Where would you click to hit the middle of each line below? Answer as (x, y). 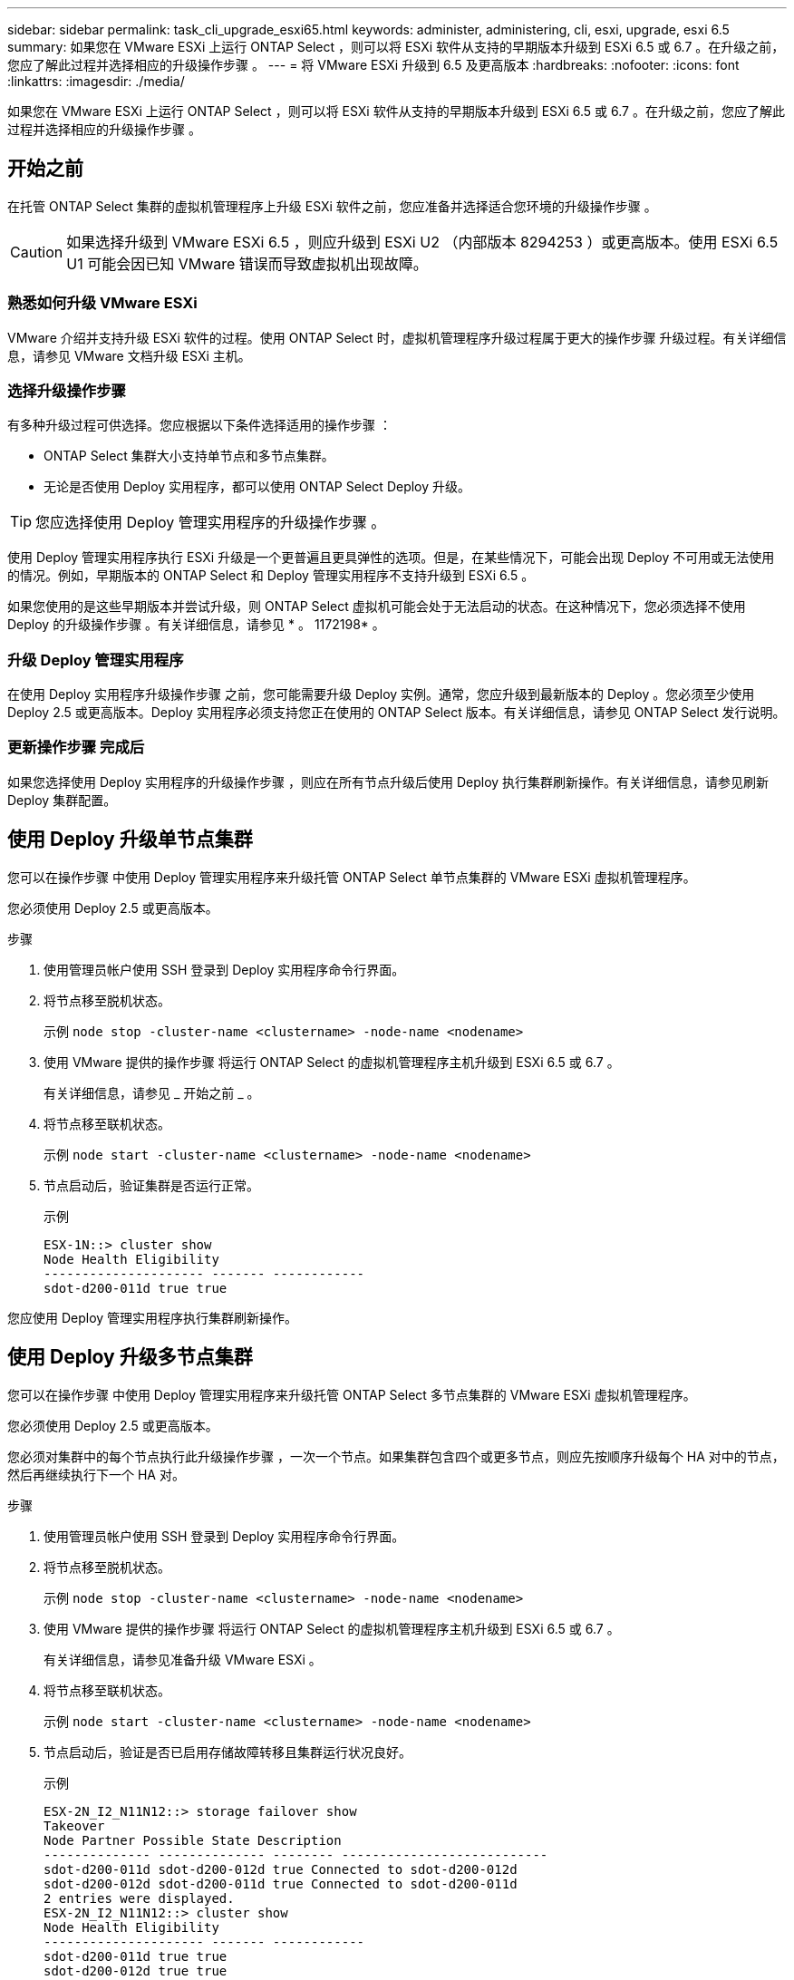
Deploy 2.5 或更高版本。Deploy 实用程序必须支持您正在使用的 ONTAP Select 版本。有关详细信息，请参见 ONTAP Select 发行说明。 (397, 713)
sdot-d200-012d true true (136, 1970)
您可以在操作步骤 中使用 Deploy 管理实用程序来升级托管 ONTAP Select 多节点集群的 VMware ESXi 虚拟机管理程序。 (352, 1394)
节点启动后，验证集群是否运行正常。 (151, 1185)
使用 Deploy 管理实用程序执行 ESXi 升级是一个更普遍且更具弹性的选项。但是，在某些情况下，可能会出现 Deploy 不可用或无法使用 (391, 558)
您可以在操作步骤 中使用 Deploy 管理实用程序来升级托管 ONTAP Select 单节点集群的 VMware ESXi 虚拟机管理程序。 (352, 877)
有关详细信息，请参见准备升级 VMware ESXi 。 (183, 1659)
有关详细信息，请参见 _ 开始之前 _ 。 (152, 1092)
